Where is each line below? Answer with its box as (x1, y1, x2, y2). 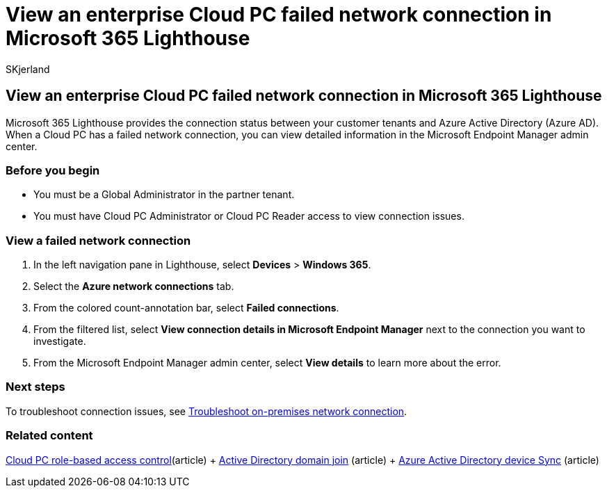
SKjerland (6, 63, 50, 75)
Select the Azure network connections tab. (33, 280, 234, 293)
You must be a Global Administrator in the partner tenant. (33, 188, 295, 201)
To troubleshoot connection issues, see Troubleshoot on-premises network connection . (6, 405, 407, 417)
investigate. (33, 335, 86, 348)
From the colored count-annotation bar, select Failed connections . (33, 302, 339, 314)
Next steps (6, 380, 65, 394)
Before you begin (6, 163, 100, 177)
